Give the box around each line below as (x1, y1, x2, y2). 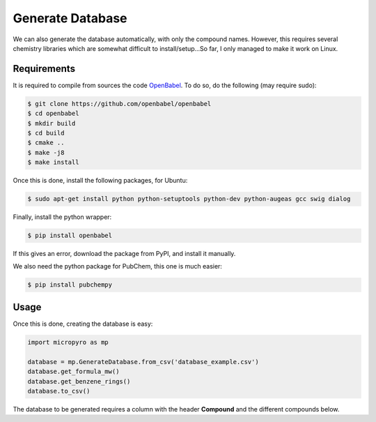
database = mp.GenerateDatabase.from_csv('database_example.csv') (27, 358, 259, 366)
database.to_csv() (27, 387, 91, 395)
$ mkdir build (27, 119, 76, 127)
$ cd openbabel (27, 110, 79, 118)
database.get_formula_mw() (27, 368, 120, 376)
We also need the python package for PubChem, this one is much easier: (13, 262, 223, 271)
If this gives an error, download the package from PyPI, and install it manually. (13, 250, 236, 258)
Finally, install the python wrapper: (13, 213, 112, 221)
